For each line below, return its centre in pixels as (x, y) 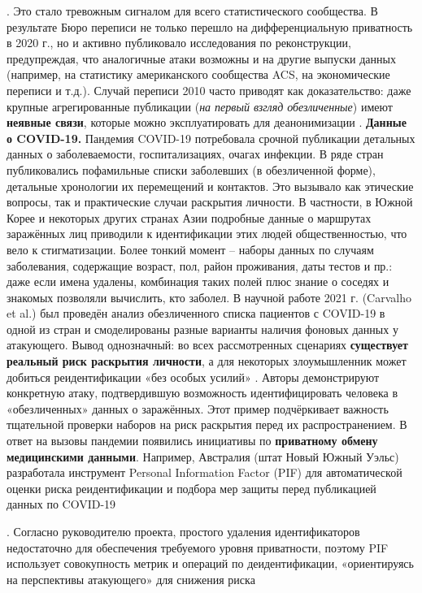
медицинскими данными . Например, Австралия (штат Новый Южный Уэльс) (203, 456)
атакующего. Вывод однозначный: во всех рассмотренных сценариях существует (207, 345)
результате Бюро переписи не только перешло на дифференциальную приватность (210, 26)
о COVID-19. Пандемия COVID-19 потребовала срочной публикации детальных (211, 138)
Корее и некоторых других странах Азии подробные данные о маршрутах (189, 217)
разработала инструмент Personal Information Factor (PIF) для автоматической (204, 472)
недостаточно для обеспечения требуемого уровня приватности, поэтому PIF (198, 547)
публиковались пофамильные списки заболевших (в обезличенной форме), (191, 169)
